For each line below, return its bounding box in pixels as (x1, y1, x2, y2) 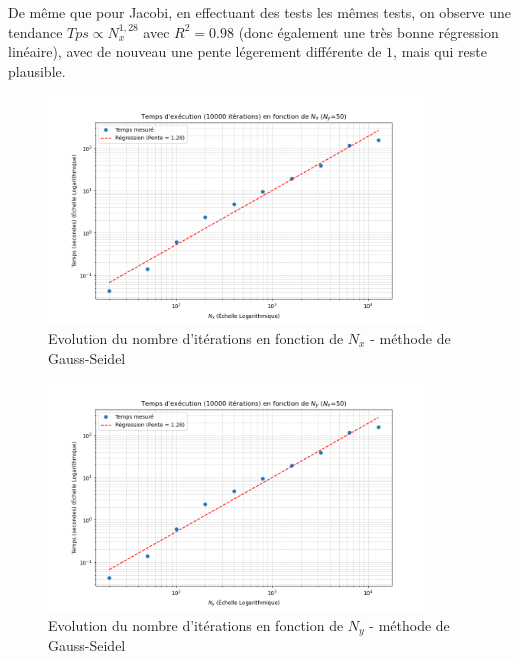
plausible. (8, 60, 66, 81)
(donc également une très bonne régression (238, 21, 499, 42)
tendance (8, 21, 63, 42)
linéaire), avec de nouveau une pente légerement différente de (8, 41, 382, 62)
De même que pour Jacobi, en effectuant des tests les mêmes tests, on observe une (8, 2, 512, 22)
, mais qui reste (393, 41, 487, 62)
